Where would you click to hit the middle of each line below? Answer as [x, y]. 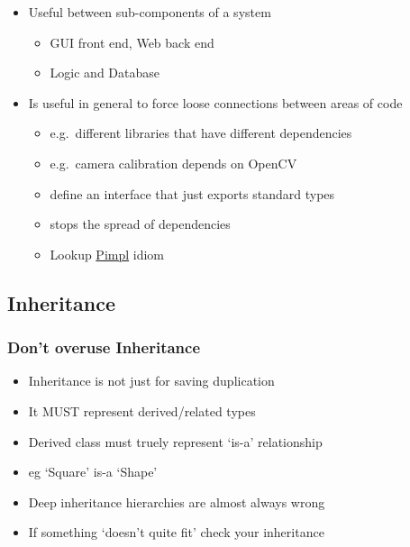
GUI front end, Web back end [132, 42]
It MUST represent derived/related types [142, 410]
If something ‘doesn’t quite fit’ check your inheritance [176, 532]
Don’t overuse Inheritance [104, 347]
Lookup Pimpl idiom [107, 254]
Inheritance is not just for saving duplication [151, 381]
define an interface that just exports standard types [192, 193]
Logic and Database [105, 73]
